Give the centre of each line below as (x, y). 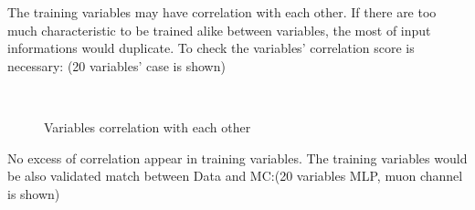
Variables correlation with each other (148, 126)
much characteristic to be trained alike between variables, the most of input (219, 30)
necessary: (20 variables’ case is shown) (116, 65)
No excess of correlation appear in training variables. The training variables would (237, 157)
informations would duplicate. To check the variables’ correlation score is (211, 48)
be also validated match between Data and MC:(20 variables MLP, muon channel (235, 176)
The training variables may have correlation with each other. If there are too (222, 12)
